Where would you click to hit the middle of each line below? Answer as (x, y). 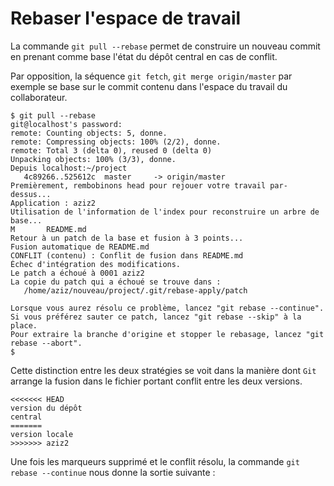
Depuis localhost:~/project (69, 168)
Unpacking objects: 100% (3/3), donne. (93, 159)
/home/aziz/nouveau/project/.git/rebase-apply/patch (135, 290)
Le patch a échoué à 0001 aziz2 (77, 273)
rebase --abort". (46, 343)
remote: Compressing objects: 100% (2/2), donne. (116, 142)
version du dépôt (46, 408)
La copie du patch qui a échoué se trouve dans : (116, 282)
